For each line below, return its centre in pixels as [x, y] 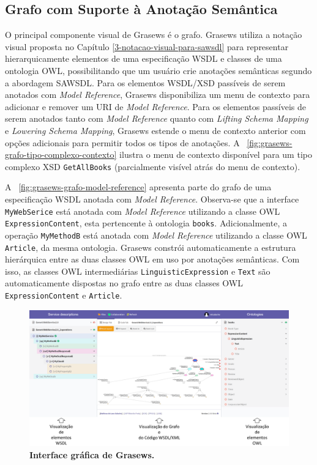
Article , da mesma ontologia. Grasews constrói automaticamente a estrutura [151, 247]
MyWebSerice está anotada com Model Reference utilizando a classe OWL [143, 211]
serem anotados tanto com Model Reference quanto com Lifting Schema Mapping [157, 118]
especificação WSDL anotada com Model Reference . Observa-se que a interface [152, 199]
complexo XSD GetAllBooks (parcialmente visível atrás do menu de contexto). [153, 166]
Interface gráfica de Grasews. [92, 455]
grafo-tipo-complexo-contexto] [61, 154]
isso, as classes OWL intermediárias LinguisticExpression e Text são [138, 271]
